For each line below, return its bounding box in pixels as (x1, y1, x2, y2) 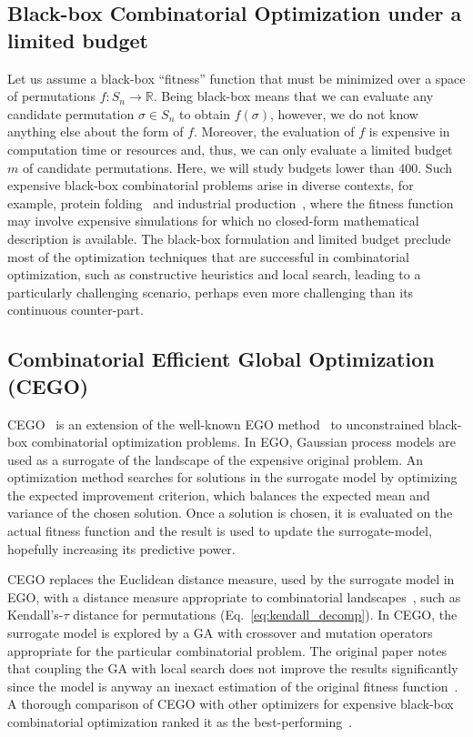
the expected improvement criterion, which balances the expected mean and (7, 485, 430, 504)
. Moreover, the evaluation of (193, 122, 355, 141)
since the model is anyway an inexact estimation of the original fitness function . (7, 676, 458, 695)
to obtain (178, 104, 230, 123)
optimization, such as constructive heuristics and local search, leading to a (7, 265, 421, 284)
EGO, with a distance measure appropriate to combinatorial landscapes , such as (7, 587, 461, 606)
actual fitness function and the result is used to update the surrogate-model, (7, 521, 432, 540)
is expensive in (368, 122, 450, 141)
